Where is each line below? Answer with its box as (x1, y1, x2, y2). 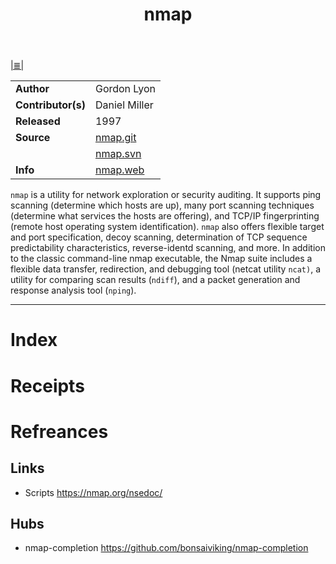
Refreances (10, 420, 109, 443)
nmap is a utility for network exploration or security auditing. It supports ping (10, 189, 322, 201)
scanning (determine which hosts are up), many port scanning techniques (10, 199, 315, 212)
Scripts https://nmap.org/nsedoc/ (24, 486, 163, 498)
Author (15, 82, 50, 96)
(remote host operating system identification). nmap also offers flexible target (10, 221, 325, 233)
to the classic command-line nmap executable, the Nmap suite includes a (10, 253, 313, 265)
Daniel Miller (94, 98, 154, 112)
